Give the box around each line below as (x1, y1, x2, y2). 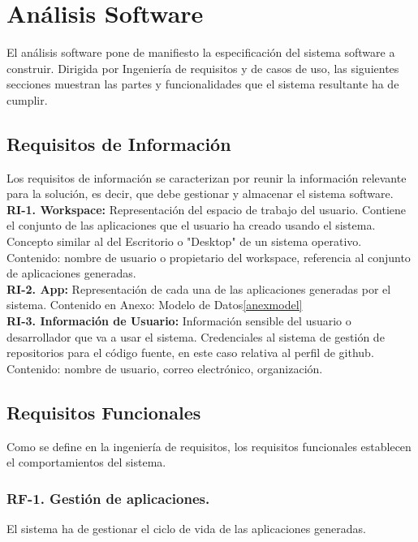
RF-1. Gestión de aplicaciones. (6, 488, 210, 508)
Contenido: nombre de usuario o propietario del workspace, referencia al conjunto (6, 248, 411, 265)
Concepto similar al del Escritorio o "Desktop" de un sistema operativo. (6, 233, 362, 250)
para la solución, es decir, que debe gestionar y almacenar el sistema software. (6, 185, 394, 202)
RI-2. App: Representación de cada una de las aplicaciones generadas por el (6, 280, 391, 297)
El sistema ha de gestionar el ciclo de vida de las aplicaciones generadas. (6, 520, 366, 537)
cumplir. (6, 91, 48, 108)
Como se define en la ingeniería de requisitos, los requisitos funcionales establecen (6, 437, 412, 454)
